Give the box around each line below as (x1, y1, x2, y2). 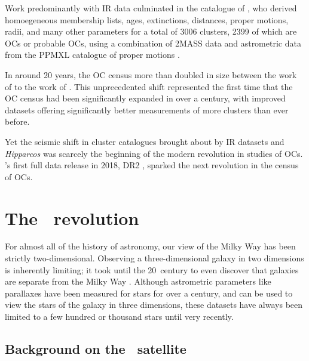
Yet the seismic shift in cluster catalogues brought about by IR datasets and (5, 135, 284, 147)
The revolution (5, 205, 139, 230)
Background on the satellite (5, 339, 186, 357)
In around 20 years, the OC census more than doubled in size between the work (5, 68, 297, 81)
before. (5, 115, 30, 128)
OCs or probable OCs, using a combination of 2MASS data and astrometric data (5, 36, 301, 49)
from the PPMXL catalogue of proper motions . (5, 48, 180, 61)
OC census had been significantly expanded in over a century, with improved (5, 92, 286, 104)
